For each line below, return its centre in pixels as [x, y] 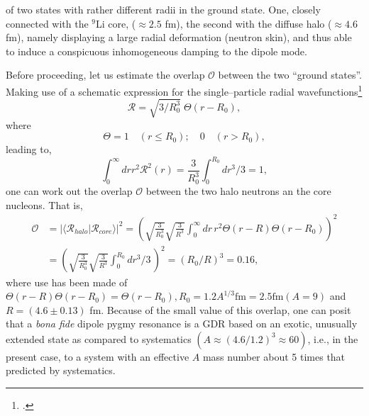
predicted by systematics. [61, 370]
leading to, [29, 149]
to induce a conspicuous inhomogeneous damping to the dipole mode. [156, 51]
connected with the [47, 23]
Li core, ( [116, 23]
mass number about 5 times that [274, 356]
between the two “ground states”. [290, 75]
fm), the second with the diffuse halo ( [248, 23]
